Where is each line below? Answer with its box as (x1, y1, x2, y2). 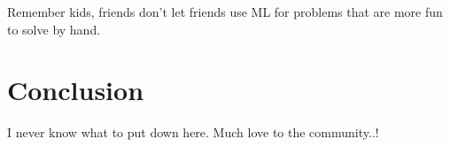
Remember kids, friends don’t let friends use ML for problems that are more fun (7, 3, 443, 20)
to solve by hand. (7, 19, 101, 38)
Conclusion (7, 72, 144, 108)
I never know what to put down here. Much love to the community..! (7, 123, 379, 142)
